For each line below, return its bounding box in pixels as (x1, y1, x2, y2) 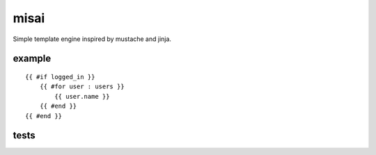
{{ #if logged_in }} (25, 73, 95, 81)
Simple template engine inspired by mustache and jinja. (13, 35, 172, 43)
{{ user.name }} (54, 92, 110, 100)
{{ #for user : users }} (39, 83, 125, 90)
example (13, 53, 52, 65)
